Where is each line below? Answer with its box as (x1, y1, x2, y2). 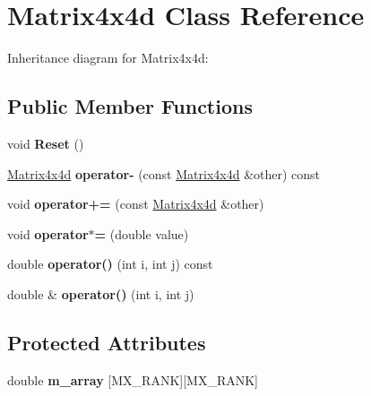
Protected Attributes (7, 328, 206, 356)
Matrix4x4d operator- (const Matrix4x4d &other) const (7, 164, 321, 183)
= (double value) (94, 224, 189, 243)
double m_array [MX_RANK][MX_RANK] (7, 370, 258, 389)
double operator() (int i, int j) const (7, 254, 213, 273)
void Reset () (7, 133, 84, 152)
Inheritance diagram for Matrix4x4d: (7, 48, 209, 67)
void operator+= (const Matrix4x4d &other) (7, 194, 264, 213)
